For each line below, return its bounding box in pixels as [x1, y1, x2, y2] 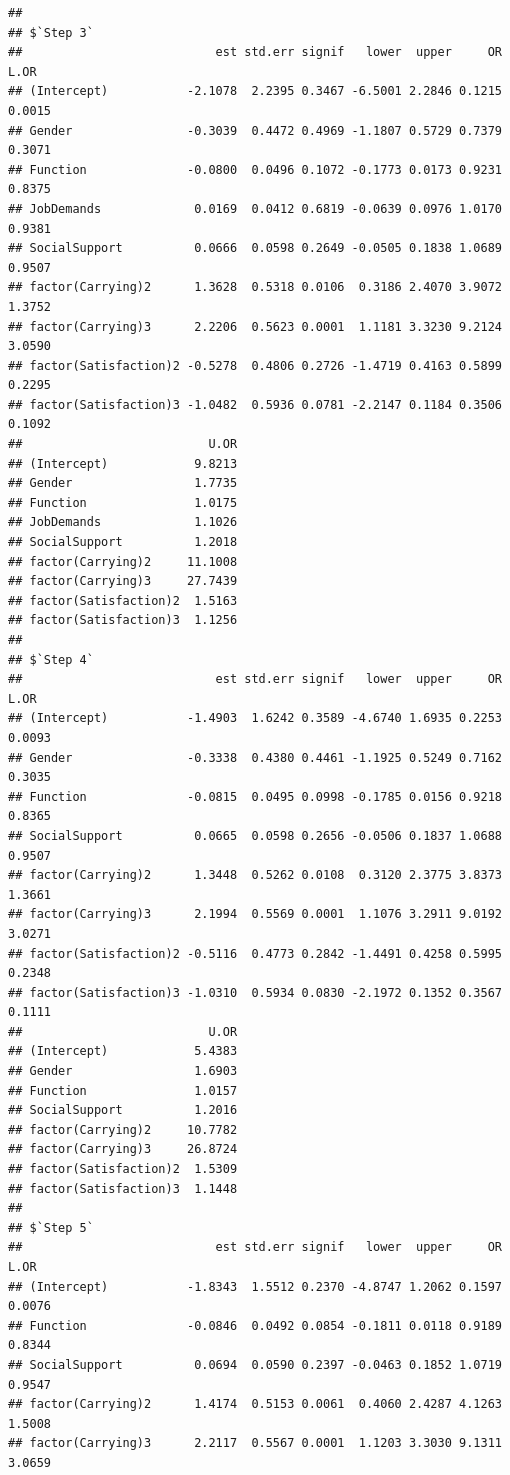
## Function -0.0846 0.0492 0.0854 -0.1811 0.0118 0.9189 [8, 1318, 502, 1333]
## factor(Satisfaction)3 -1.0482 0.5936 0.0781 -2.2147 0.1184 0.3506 [8, 397, 502, 412]
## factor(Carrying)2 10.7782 [8, 1122, 238, 1137]
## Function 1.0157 [8, 1083, 238, 1098]
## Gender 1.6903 [8, 1064, 238, 1079]
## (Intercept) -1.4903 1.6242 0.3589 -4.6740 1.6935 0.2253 [8, 711, 502, 726]
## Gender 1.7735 [8, 476, 238, 491]
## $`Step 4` [8, 652, 94, 667]
